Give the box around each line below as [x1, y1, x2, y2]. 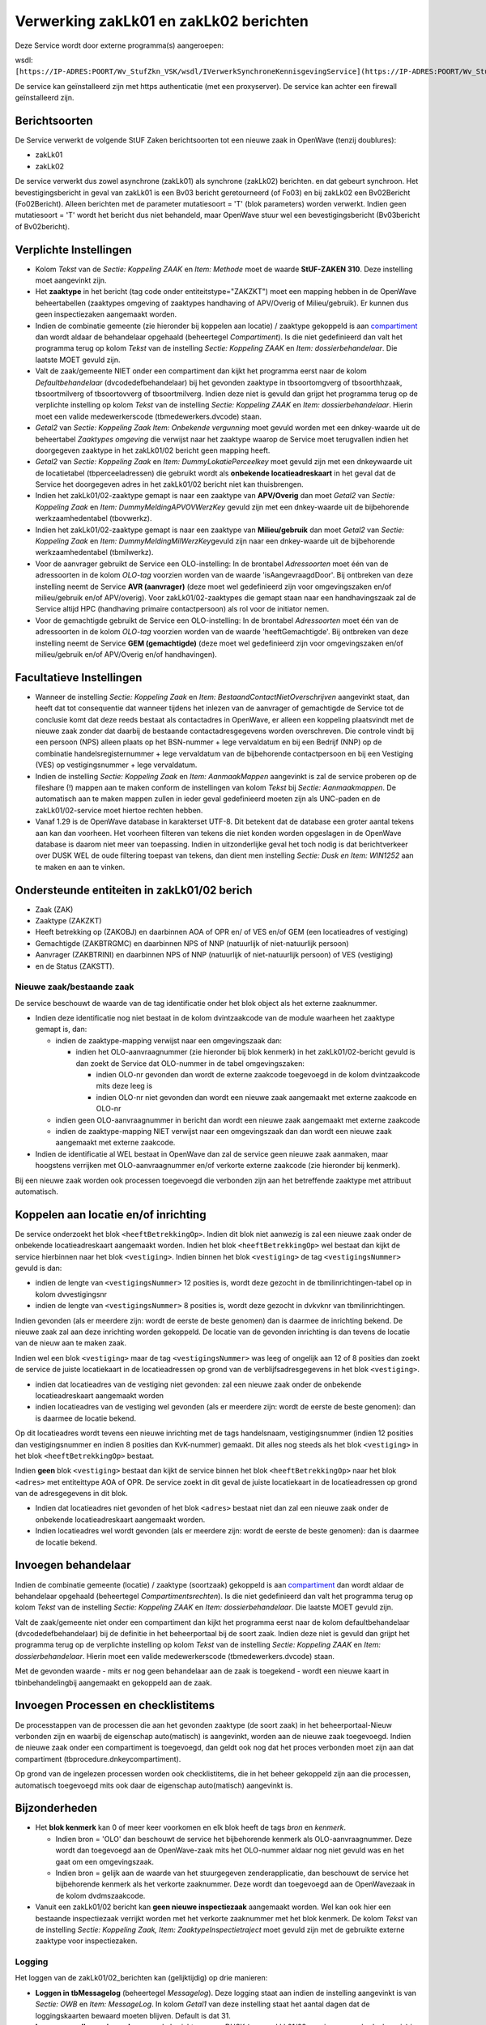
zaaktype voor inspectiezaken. [35, 1936, 138, 1946]
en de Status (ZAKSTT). [35, 961, 115, 971]
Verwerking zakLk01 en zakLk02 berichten [15, 12, 309, 30]
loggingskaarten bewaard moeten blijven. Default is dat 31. [35, 2010, 231, 2020]
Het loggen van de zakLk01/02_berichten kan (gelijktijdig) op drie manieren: [15, 1973, 268, 1983]
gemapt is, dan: [35, 1025, 87, 1034]
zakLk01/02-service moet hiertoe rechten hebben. [35, 805, 203, 815]
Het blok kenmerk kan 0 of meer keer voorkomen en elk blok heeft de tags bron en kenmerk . [35, 1823, 347, 1832]
